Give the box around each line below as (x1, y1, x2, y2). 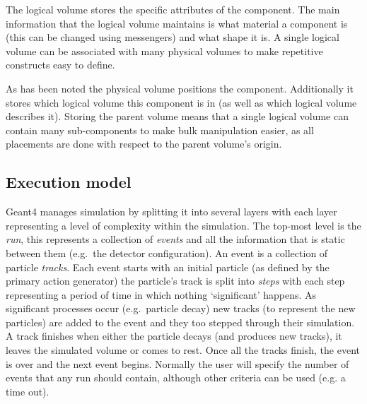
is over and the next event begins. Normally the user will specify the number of (6, 356, 349, 371)
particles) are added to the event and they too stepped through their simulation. (6, 314, 355, 329)
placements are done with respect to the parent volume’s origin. (6, 136, 282, 151)
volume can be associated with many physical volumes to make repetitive (6, 43, 323, 58)
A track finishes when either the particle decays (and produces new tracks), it (6, 328, 342, 343)
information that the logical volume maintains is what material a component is (6, 16, 348, 30)
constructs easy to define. (6, 57, 115, 72)
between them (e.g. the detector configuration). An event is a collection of (6, 245, 328, 260)
